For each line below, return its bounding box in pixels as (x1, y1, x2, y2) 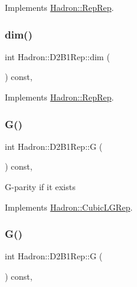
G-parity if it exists (5, 181, 76, 193)
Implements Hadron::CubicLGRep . (5, 200, 133, 213)
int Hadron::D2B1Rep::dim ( (5, 50, 110, 63)
